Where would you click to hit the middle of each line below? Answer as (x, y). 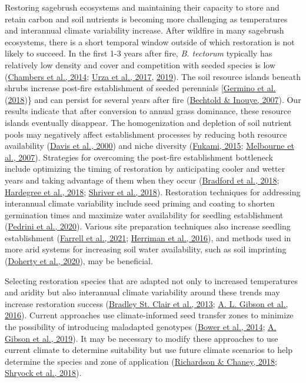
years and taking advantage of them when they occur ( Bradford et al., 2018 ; (142, 180)
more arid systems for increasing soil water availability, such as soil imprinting (146, 249)
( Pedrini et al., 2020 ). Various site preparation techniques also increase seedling (148, 226)
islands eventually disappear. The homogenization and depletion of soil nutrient (148, 122)
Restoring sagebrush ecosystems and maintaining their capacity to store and (142, 7)
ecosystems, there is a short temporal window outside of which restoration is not (150, 41)
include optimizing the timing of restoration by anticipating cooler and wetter (145, 169)
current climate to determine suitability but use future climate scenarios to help (149, 350)
